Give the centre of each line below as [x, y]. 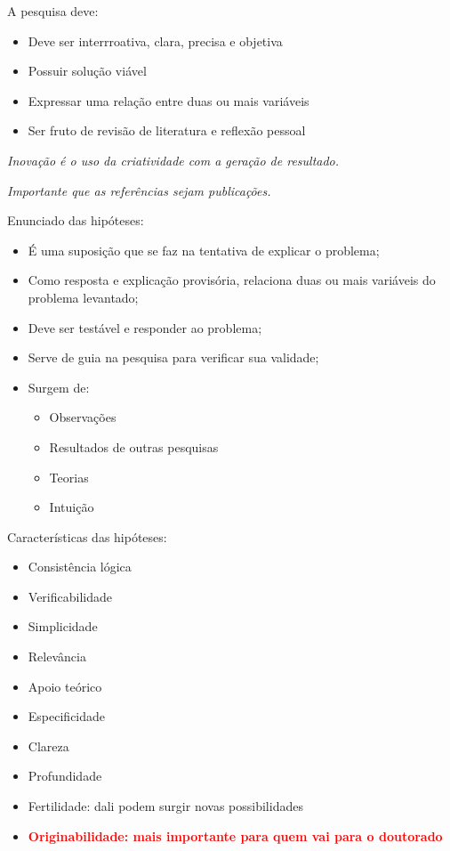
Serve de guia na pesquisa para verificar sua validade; [173, 357]
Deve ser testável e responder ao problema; [145, 327]
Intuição [72, 507]
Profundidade [65, 776]
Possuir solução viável [87, 71]
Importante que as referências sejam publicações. [139, 190]
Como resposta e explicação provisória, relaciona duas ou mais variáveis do [232, 280]
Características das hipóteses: [87, 536]
